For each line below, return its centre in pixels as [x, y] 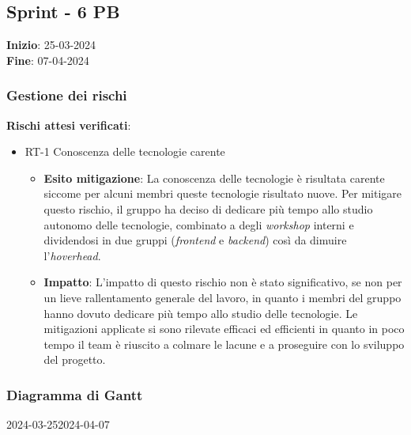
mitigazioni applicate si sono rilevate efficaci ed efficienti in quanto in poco [224, 329]
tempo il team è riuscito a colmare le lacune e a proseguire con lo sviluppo [224, 344]
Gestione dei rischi [67, 95]
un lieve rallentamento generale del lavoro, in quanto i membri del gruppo [222, 297]
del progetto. [75, 359]
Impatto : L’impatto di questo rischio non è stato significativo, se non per [223, 282]
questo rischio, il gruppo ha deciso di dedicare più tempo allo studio [208, 208]
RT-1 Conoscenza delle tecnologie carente [125, 151]
